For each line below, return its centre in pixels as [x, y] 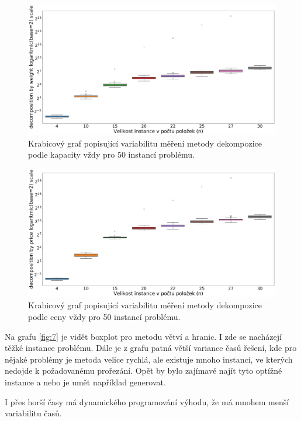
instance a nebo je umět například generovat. [85, 382]
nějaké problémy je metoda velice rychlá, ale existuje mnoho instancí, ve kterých [149, 359]
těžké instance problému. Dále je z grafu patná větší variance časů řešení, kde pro [151, 348]
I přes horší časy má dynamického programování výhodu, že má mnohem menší [147, 401]
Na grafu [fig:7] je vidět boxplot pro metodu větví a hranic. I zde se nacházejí [143, 336]
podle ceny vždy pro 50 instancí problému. [104, 316]
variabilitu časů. [33, 413]
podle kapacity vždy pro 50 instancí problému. [111, 154]
